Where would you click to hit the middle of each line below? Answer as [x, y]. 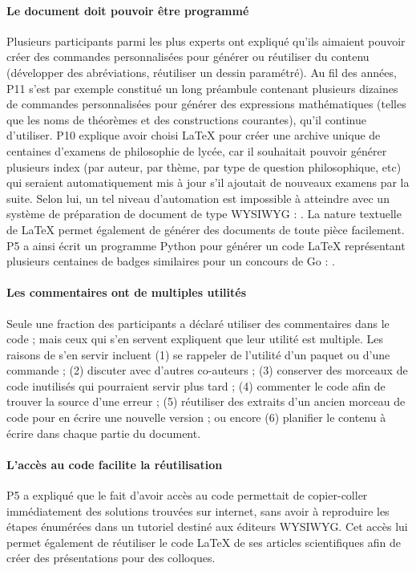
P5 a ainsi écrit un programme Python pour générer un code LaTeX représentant [206, 245]
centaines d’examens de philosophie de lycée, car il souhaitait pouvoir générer [197, 150]
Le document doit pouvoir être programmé [128, 10]
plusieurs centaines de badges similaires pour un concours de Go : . [171, 261]
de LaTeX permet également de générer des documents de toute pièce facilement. [206, 229]
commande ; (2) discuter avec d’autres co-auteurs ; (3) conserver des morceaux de [207, 370]
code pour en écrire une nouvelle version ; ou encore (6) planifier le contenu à [196, 417]
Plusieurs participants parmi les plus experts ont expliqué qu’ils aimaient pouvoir [206, 40]
